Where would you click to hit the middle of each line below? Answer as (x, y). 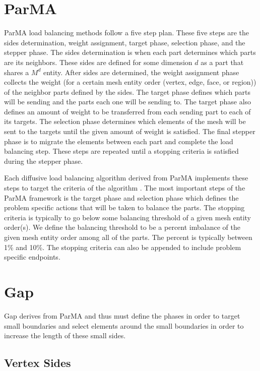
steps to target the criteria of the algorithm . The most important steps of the (125, 188)
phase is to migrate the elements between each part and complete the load (119, 141)
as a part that (222, 62)
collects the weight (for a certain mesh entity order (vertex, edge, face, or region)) (130, 82)
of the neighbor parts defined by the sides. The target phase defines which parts (127, 91)
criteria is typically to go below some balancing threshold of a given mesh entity (128, 217)
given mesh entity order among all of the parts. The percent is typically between (128, 237)
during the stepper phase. (44, 161)
